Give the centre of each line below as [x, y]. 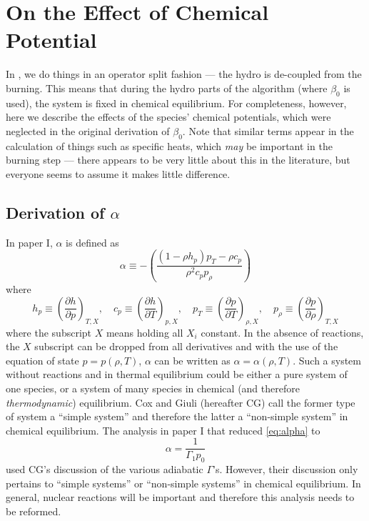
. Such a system [327, 360]
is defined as [92, 242]
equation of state [42, 360]
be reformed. [34, 511]
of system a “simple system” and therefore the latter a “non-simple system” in [177, 416]
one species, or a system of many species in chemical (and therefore [153, 388]
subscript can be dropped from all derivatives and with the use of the [186, 346]
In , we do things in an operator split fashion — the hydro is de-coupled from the [184, 74]
